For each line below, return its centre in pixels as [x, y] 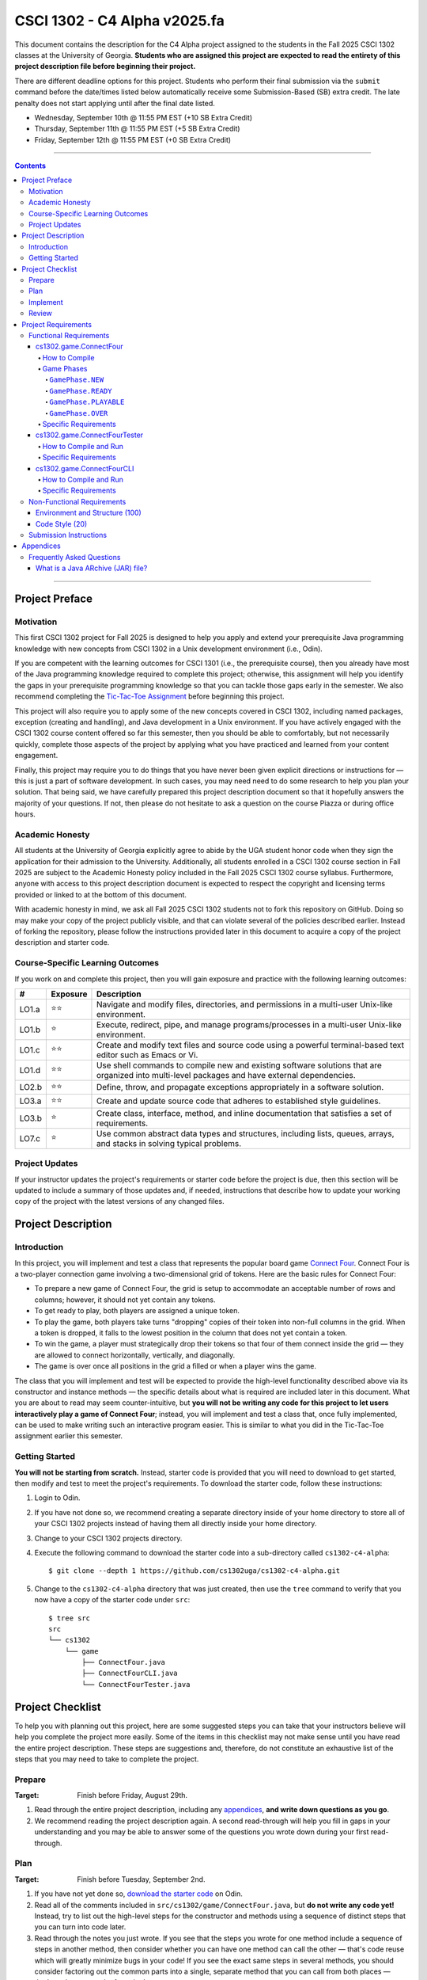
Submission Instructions [68, 535]
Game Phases [65, 369]
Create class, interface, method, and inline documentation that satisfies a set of [244, 1113]
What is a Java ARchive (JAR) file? [92, 568]
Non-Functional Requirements [77, 501]
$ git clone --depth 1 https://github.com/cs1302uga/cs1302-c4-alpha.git [195, 1571]
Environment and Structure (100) [89, 513]
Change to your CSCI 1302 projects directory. [108, 1538]
